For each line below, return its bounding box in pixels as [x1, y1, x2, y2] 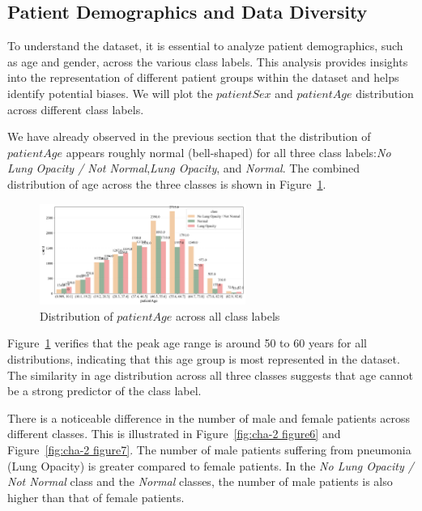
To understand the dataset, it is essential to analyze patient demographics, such [7, 37, 403, 54]
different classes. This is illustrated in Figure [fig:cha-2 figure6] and [7, 425, 341, 442]
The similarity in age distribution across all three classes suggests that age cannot [7, 366, 413, 383]
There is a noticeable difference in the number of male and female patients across [7, 409, 411, 426]
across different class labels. [7, 100, 144, 117]
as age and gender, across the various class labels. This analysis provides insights [7, 53, 408, 70]
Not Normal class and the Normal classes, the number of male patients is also [7, 473, 393, 490]
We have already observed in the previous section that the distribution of [7, 128, 371, 145]
